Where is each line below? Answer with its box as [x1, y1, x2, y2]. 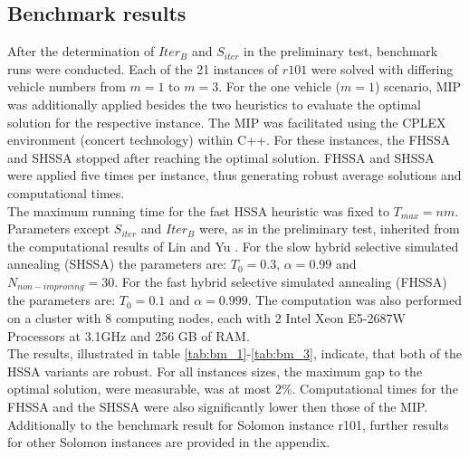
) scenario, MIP [374, 77, 462, 96]
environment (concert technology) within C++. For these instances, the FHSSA [7, 130, 451, 149]
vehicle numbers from [7, 77, 126, 96]
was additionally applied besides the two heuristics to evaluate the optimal [7, 94, 421, 113]
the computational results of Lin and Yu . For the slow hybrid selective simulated [7, 236, 459, 255]
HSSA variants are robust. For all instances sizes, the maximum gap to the [7, 361, 423, 380]
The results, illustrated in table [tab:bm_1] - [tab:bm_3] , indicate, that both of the [7, 344, 463, 363]
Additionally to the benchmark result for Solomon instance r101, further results [7, 414, 449, 433]
